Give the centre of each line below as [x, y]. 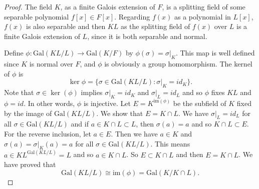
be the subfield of [200, 103]
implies [92, 92]
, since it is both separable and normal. [147, 36]
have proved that [30, 164]
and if [80, 124]
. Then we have [134, 133]
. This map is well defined [215, 53]
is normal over [51, 64]
